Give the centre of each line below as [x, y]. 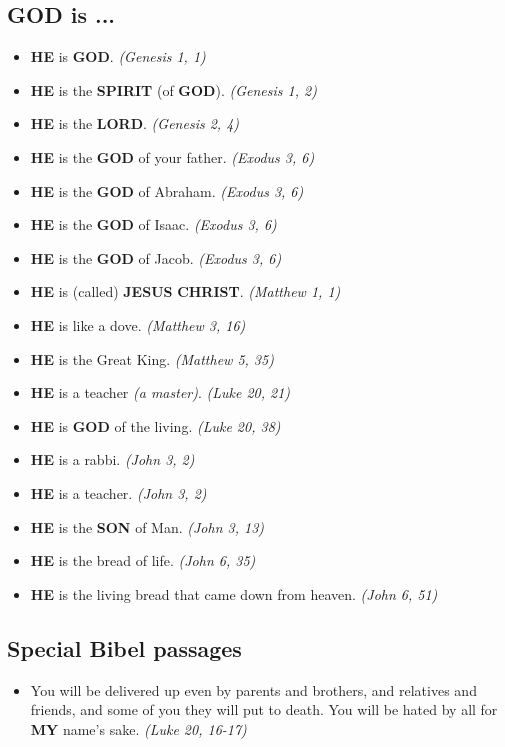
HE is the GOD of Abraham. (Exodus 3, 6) [167, 190]
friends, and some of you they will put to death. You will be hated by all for [264, 709]
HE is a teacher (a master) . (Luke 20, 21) [160, 392]
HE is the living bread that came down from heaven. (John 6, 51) [234, 593]
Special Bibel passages [124, 647]
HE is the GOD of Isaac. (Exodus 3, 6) [153, 224]
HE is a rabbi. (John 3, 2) [112, 459]
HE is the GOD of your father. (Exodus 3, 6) [172, 156]
